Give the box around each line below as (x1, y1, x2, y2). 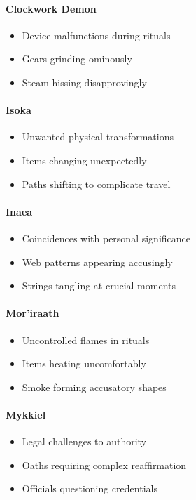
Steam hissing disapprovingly (22, 74, 147, 89)
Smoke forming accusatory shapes (22, 379, 167, 394)
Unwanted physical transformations (22, 129, 174, 144)
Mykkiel (6, 407, 46, 421)
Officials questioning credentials (22, 481, 157, 496)
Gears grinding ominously (22, 51, 132, 66)
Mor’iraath (6, 305, 59, 320)
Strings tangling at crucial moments (22, 278, 176, 293)
